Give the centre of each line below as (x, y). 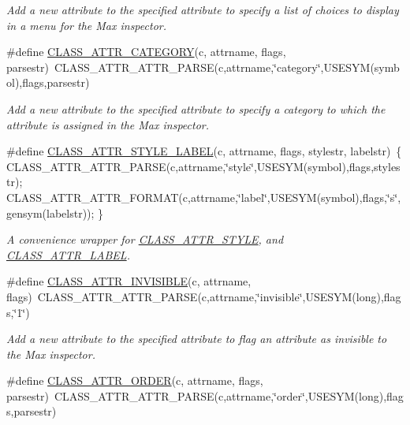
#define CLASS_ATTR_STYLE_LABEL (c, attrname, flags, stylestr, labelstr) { (204, 151)
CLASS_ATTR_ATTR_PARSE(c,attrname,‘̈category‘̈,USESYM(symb (227, 67)
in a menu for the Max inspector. (86, 25)
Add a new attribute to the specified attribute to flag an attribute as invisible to (197, 339)
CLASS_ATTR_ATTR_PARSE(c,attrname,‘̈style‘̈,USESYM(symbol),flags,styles (203, 166)
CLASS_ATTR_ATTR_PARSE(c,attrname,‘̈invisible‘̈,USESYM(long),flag (219, 296)
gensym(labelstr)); (50, 212)
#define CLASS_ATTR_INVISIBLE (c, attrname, (129, 281)
